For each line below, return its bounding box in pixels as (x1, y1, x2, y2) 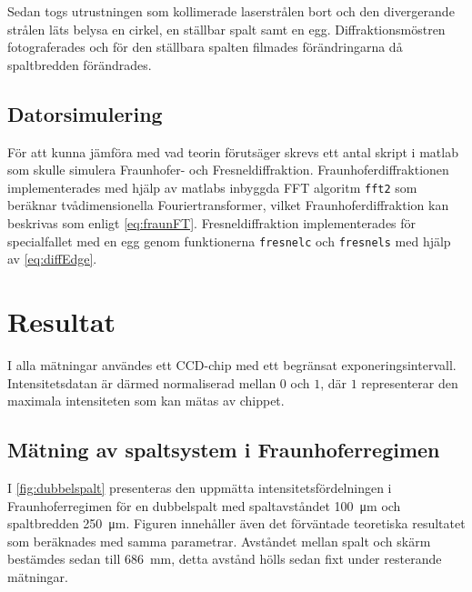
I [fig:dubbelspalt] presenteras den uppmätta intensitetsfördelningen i (7, 477, 392, 497)
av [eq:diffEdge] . (7, 249, 97, 268)
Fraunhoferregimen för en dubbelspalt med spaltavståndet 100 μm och (7, 496, 401, 515)
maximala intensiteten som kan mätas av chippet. (7, 391, 285, 410)
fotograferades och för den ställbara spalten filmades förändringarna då (7, 37, 403, 56)
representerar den (361, 373, 458, 392)
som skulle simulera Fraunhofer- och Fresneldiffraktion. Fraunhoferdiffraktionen (7, 160, 449, 179)
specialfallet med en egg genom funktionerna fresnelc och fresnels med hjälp (7, 231, 451, 250)
